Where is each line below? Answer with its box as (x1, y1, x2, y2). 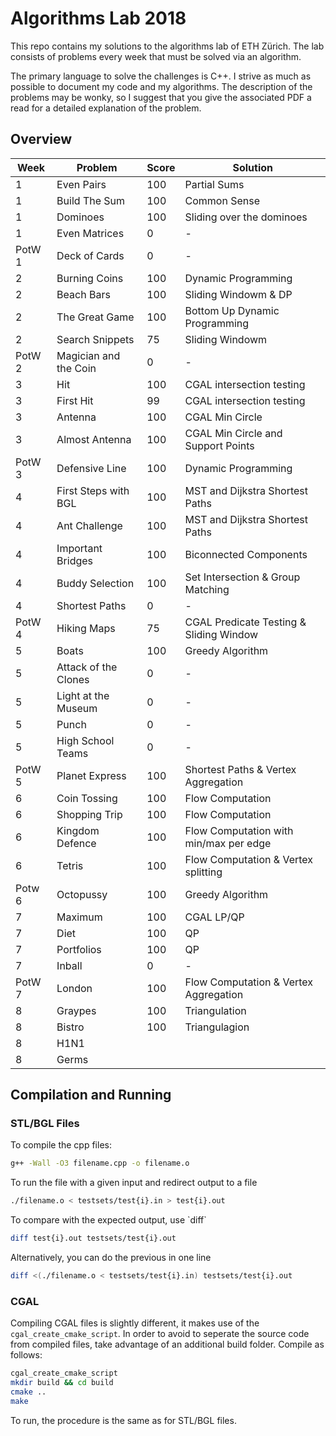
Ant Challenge (56, 518, 123, 532)
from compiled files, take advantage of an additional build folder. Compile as (10, 1338, 325, 1351)
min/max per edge (184, 836, 272, 850)
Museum (56, 701, 98, 715)
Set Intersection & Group (184, 570, 301, 584)
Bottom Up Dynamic (184, 303, 280, 317)
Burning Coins (56, 271, 124, 285)
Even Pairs (56, 177, 107, 191)
